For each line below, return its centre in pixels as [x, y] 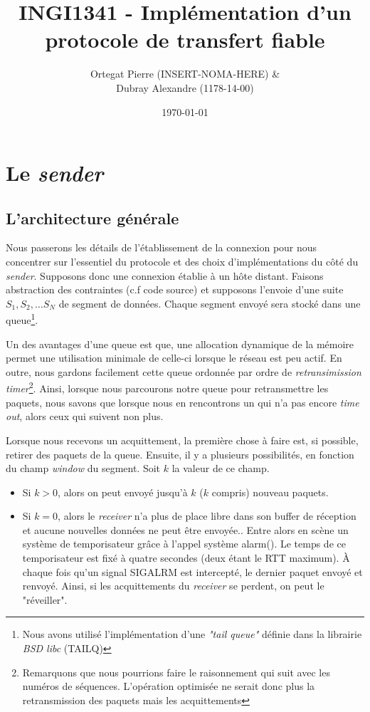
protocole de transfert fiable [185, 40]
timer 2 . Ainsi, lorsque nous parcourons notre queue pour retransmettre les [167, 387]
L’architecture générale [92, 218]
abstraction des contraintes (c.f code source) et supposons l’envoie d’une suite [175, 289]
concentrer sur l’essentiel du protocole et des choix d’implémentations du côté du [182, 262]
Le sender [55, 173]
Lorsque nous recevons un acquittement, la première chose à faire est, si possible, [182, 440]
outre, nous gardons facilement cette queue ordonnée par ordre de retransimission [184, 371]
